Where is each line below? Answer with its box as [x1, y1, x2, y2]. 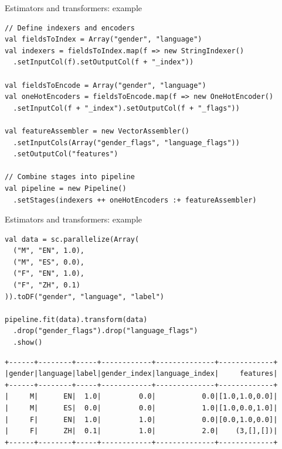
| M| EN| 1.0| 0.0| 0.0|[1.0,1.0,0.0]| [5, 392, 278, 401]
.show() [13, 338, 43, 347]
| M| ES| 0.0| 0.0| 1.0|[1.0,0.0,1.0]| [5, 404, 278, 412]
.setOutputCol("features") [13, 150, 118, 159]
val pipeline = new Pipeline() [5, 184, 127, 193]
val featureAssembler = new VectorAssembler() [5, 126, 189, 135]
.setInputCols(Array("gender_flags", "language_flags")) [13, 138, 240, 147]
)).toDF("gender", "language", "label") [5, 292, 165, 301]
